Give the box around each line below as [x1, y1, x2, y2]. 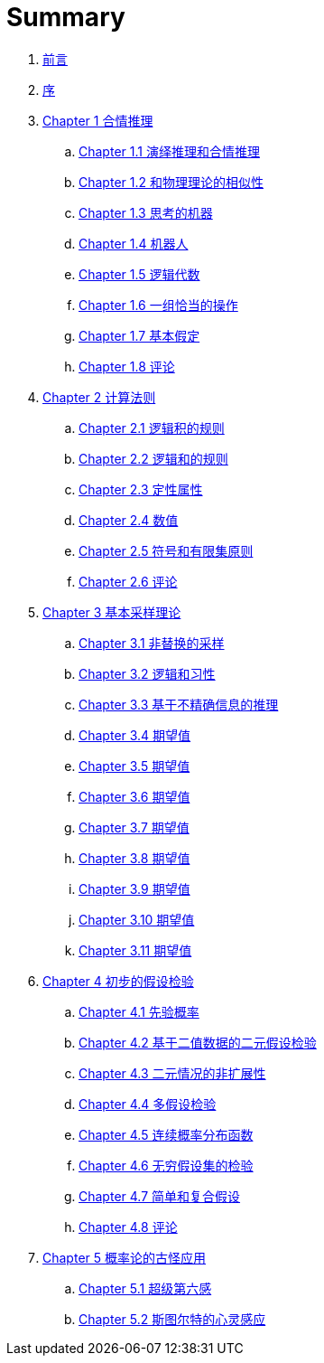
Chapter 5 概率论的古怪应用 [42, 1249, 206, 1265]
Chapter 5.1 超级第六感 [79, 1280, 212, 1296]
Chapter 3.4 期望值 [79, 727, 191, 743]
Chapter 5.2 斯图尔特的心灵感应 [79, 1311, 266, 1327]
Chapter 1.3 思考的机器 [79, 204, 213, 221]
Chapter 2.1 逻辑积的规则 [79, 419, 225, 436]
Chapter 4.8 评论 [79, 1218, 178, 1235]
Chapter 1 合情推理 [42, 112, 153, 128]
